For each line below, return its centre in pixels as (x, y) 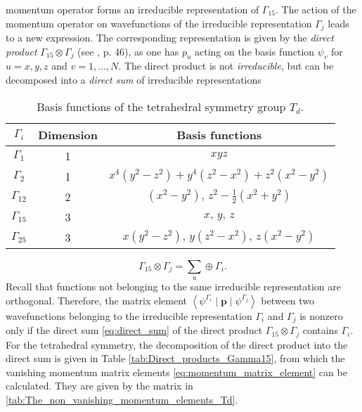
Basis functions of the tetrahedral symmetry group (161, 106)
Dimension (67, 134)
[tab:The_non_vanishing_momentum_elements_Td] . (122, 399)
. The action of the (316, 9)
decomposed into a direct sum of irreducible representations (134, 80)
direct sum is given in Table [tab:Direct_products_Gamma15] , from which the (175, 358)
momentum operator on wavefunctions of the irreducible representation (159, 23)
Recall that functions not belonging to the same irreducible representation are (174, 287)
